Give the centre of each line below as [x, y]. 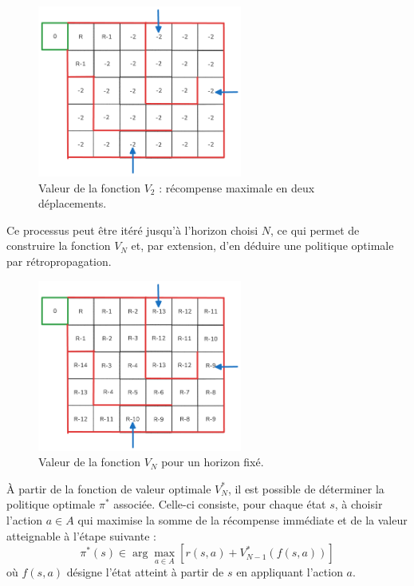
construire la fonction [59, 245]
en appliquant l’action [290, 572]
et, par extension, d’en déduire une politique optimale [262, 245]
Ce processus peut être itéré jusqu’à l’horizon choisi [132, 230]
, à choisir [359, 504]
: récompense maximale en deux [237, 187]
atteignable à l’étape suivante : [81, 535]
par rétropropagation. [59, 261]
